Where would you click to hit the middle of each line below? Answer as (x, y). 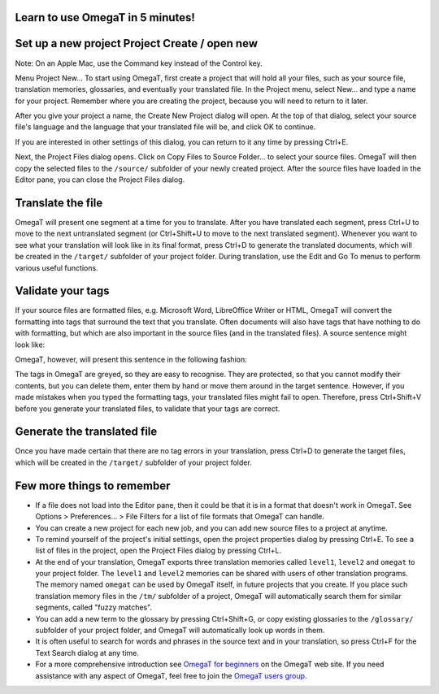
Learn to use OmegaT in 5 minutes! (105, 17)
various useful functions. (57, 267)
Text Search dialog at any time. (87, 653)
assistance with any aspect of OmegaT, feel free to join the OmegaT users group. (171, 675)
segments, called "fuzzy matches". (94, 607)
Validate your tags (62, 291)
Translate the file (59, 203)
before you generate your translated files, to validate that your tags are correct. (148, 408)
